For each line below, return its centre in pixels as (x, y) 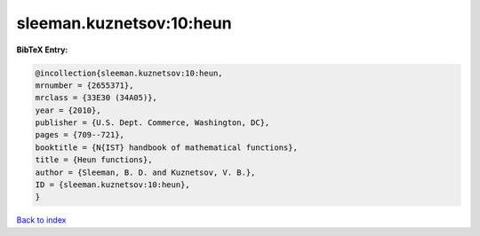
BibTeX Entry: (42, 50)
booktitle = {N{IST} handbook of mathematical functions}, (166, 147)
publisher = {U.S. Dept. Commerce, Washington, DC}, (152, 123)
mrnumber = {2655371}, (84, 85)
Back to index (41, 220)
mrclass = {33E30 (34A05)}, (96, 98)
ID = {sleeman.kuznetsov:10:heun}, (112, 185)
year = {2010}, (68, 110)
